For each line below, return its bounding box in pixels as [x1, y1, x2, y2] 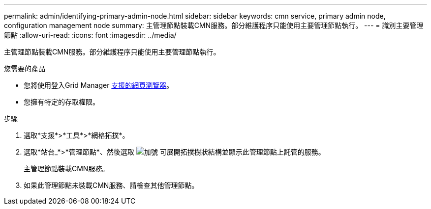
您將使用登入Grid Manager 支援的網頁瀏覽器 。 [24, 81, 174, 89]
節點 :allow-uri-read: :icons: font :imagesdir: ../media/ [4, 31, 177, 39]
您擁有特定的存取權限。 [24, 98, 99, 106]
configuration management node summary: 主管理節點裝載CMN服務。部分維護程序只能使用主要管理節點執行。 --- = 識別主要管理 [4, 21, 424, 29]
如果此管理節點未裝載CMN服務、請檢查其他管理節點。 [24, 181, 199, 189]
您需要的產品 [4, 64, 45, 73]
